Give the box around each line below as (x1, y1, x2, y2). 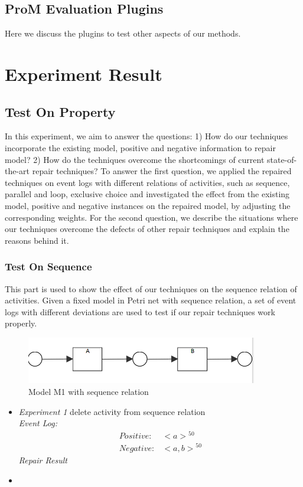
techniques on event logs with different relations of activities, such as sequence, (5, 176, 290, 188)
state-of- (267, 153, 297, 165)
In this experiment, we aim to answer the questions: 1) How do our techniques (5, 130, 288, 142)
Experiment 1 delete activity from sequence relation (18, 405, 206, 417)
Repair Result (18, 454, 67, 466)
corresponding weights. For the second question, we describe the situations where (5, 211, 298, 223)
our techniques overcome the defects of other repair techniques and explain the (5, 223, 289, 235)
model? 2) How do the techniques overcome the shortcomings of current (5, 153, 265, 165)
